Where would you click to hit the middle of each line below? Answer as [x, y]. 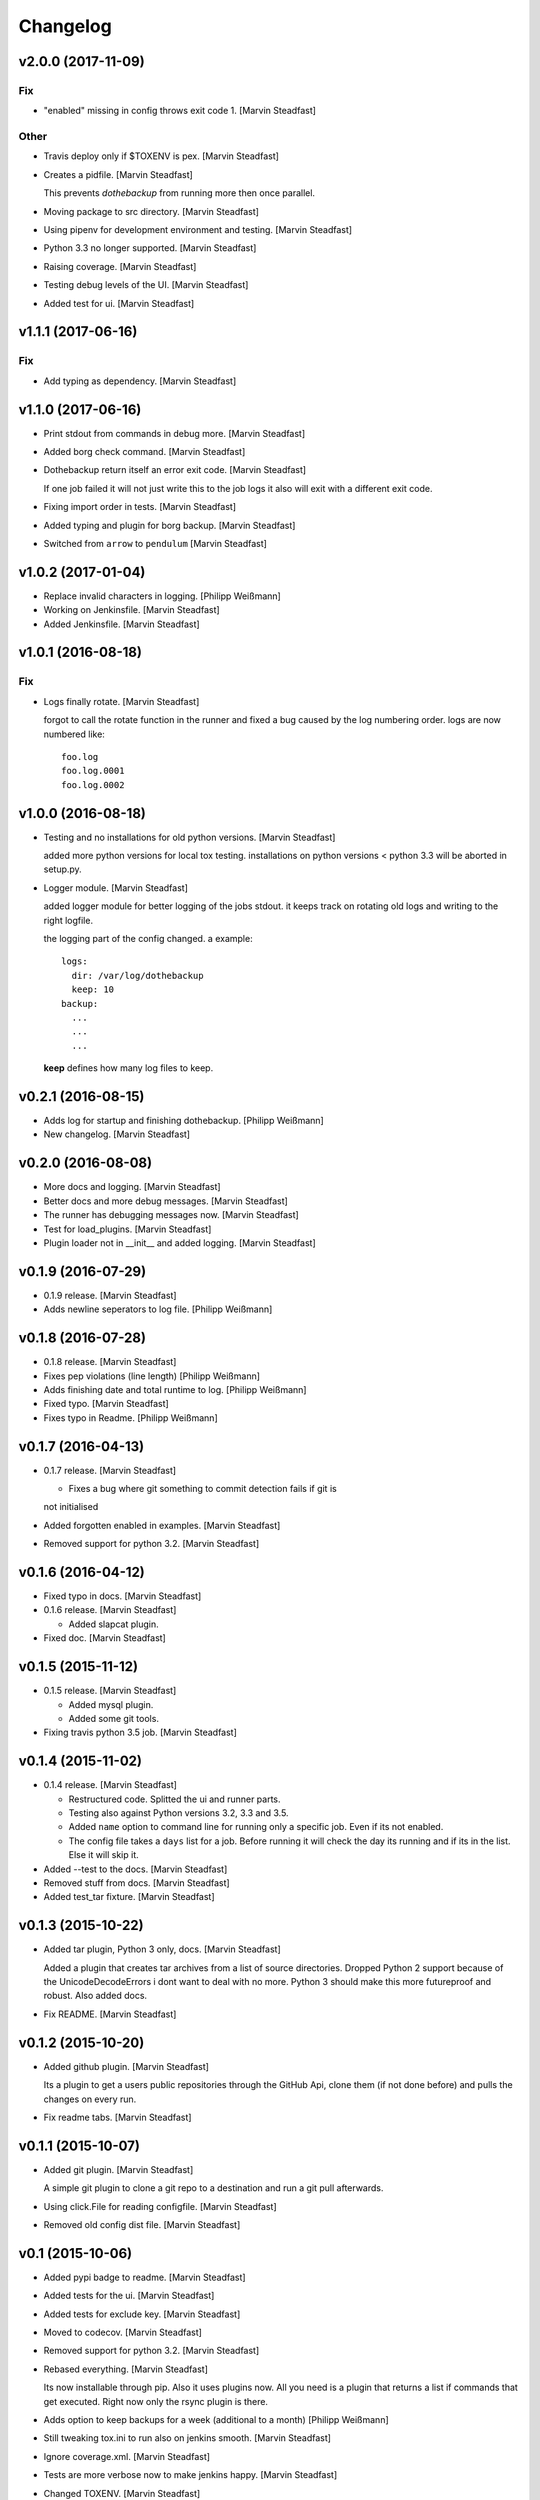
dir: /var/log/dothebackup [137, 975]
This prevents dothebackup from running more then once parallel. [179, 193]
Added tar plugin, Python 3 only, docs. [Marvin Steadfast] [162, 1949]
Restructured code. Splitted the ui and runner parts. [174, 1799]
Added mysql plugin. [111, 1704]
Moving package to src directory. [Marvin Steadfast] [151, 211]
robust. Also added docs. [95, 1996]
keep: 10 [93, 989]
